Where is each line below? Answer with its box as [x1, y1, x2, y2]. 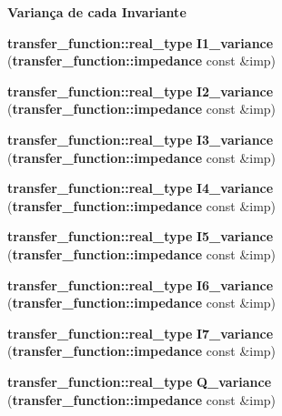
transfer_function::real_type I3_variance [7, 129, 274, 148]
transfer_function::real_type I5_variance [7, 227, 274, 246]
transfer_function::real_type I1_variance [7, 33, 274, 52]
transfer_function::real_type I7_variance [7, 323, 274, 342]
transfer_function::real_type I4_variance [7, 178, 274, 198]
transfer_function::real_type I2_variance [7, 81, 274, 100]
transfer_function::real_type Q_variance [7, 371, 272, 391]
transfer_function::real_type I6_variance [7, 275, 274, 294]
